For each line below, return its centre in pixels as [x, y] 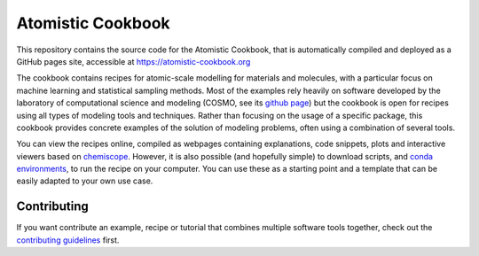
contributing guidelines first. [68, 240]
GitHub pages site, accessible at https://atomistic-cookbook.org [133, 61]
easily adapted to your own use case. [85, 181]
